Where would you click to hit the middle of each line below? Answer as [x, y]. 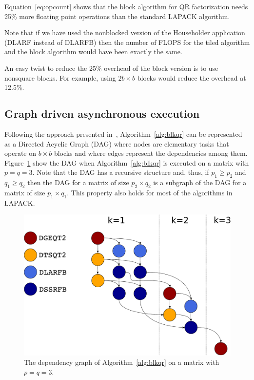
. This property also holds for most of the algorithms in [150, 192]
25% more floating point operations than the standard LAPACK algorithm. [117, 16]
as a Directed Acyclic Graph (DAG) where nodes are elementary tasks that [117, 143]
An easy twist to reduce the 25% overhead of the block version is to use [111, 68]
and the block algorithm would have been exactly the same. [93, 52]
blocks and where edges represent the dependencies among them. [151, 153]
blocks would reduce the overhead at [192, 77]
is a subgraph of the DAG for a [200, 182]
